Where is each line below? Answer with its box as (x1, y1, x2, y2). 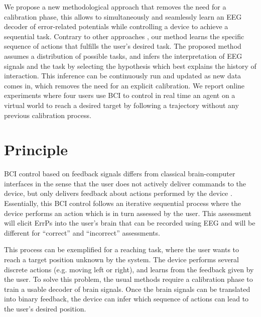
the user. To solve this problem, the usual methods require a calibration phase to (4, 274, 253, 284)
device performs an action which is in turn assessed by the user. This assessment (4, 207, 251, 218)
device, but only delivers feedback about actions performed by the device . (4, 188, 232, 198)
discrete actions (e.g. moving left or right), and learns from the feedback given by (4, 264, 254, 274)
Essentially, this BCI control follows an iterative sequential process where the (4, 198, 241, 208)
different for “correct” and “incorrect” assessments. (4, 227, 160, 238)
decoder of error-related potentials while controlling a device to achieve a (4, 21, 228, 32)
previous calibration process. (4, 110, 91, 120)
